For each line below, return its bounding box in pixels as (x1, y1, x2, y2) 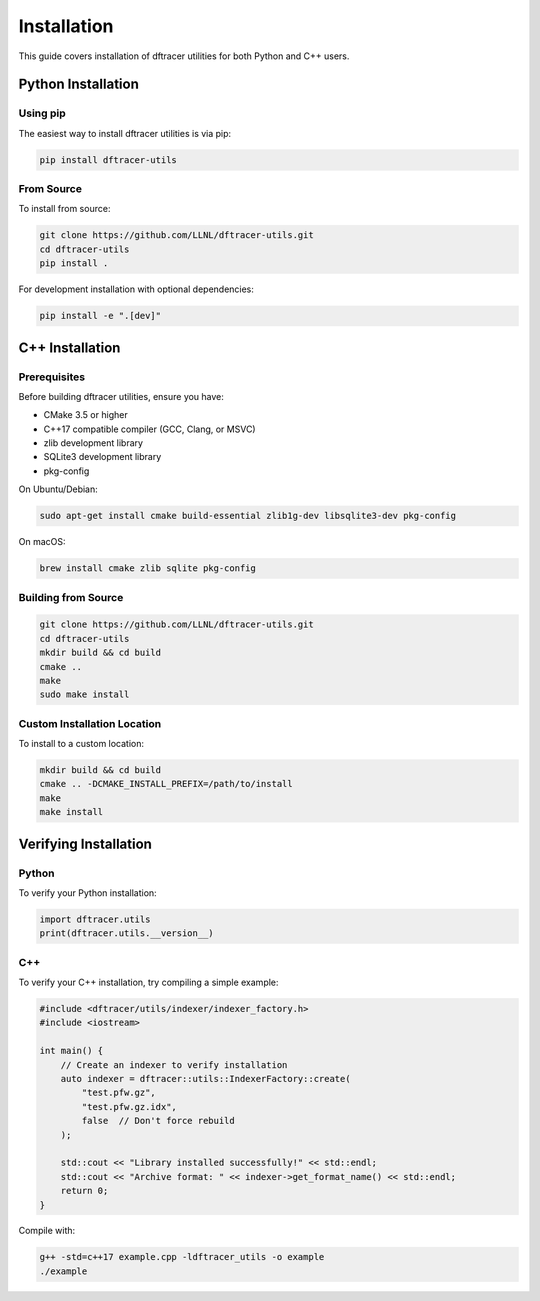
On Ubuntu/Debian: (18, 483, 99, 495)
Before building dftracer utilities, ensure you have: (18, 390, 225, 402)
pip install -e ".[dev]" (39, 310, 162, 322)
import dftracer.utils (39, 913, 151, 925)
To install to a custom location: (18, 738, 145, 750)
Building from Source (18, 590, 124, 604)
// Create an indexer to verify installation (60, 1059, 288, 1070)
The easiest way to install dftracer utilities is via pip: (18, 127, 232, 139)
